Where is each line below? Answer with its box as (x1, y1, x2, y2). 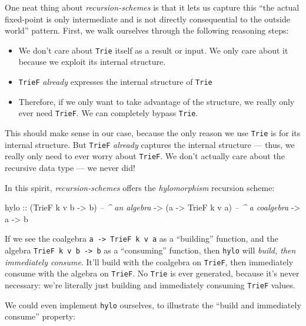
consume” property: (5, 310, 75, 322)
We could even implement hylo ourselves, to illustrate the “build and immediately (5, 298, 301, 311)
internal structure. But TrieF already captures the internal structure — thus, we (5, 138, 295, 150)
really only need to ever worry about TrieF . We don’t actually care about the (5, 150, 285, 162)
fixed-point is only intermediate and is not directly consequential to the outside (5, 12, 290, 25)
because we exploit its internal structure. (18, 55, 166, 68)
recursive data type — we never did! (5, 161, 135, 173)
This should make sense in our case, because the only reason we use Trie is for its (5, 126, 301, 139)
